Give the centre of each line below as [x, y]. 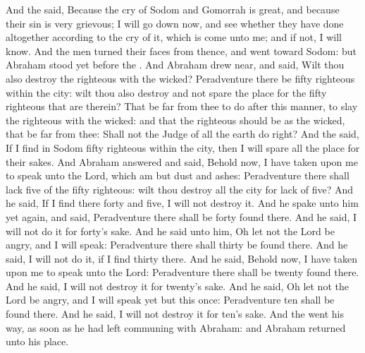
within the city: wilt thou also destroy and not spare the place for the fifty [166, 92]
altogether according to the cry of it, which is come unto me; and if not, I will [174, 37]
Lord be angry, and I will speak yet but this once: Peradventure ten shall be [170, 300]
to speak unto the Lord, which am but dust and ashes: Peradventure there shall [178, 175]
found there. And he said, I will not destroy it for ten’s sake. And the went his [175, 314]
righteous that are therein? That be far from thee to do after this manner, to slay [182, 106]
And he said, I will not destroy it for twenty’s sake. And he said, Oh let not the [177, 286]
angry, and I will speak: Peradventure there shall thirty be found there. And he [177, 245]
